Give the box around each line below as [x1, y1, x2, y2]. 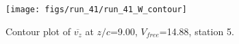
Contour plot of [5, 24, 71, 38]
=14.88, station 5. [159, 24, 234, 38]
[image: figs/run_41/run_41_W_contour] [5, 5, 187, 14]
